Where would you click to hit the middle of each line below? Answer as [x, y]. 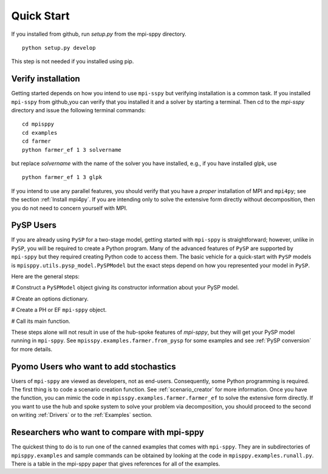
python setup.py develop [59, 48]
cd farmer [36, 141]
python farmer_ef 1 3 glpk [62, 177]
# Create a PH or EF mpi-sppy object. [59, 310]
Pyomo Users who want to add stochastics [94, 366]
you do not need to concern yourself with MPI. [69, 208]
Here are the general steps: [46, 276]
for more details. [32, 349]
